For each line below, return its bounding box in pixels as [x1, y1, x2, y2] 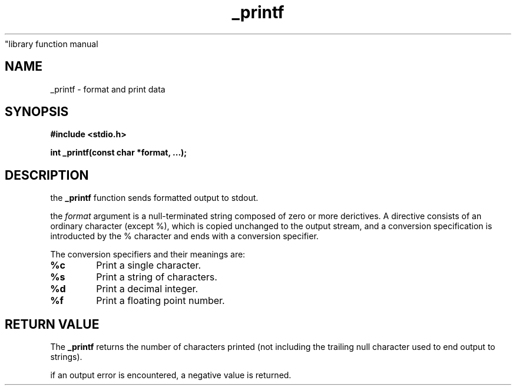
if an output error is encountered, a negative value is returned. [50, 370, 292, 381]
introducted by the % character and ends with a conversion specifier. [50, 231, 319, 242]
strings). [50, 352, 82, 362]
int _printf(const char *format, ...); [50, 147, 187, 158]
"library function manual [5, 38, 98, 49]
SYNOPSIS [5, 104, 69, 120]
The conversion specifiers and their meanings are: [50, 249, 246, 260]
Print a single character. [96, 259, 201, 272]
